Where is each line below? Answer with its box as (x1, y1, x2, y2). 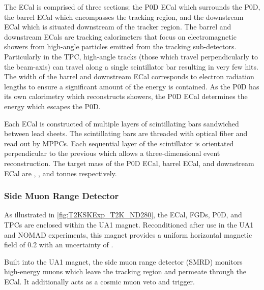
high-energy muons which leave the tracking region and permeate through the (4, 266, 246, 277)
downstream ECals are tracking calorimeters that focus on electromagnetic (4, 31, 237, 42)
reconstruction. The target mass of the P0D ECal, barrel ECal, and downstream (4, 157, 254, 168)
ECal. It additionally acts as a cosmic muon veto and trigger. (4, 276, 195, 286)
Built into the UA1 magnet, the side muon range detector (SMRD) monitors (4, 256, 243, 267)
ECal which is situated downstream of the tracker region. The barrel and (4, 21, 231, 32)
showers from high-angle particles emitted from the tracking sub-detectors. (4, 41, 237, 52)
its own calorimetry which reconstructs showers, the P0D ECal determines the (4, 91, 248, 102)
